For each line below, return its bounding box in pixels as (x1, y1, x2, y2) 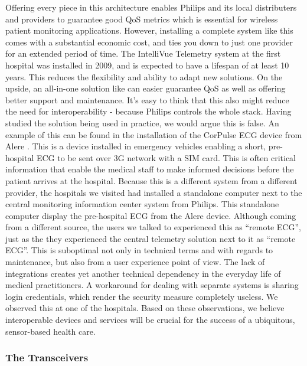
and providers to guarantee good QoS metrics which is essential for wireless (5, 12, 278, 25)
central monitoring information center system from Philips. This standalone (5, 198, 279, 210)
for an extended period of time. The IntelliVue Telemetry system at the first (5, 47, 281, 60)
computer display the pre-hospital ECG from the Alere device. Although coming (5, 209, 296, 221)
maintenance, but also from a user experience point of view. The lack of (5, 256, 265, 268)
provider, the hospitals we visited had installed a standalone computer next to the (5, 186, 302, 198)
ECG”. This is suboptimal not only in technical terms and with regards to (5, 244, 273, 256)
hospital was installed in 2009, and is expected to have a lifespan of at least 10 (5, 58, 289, 71)
